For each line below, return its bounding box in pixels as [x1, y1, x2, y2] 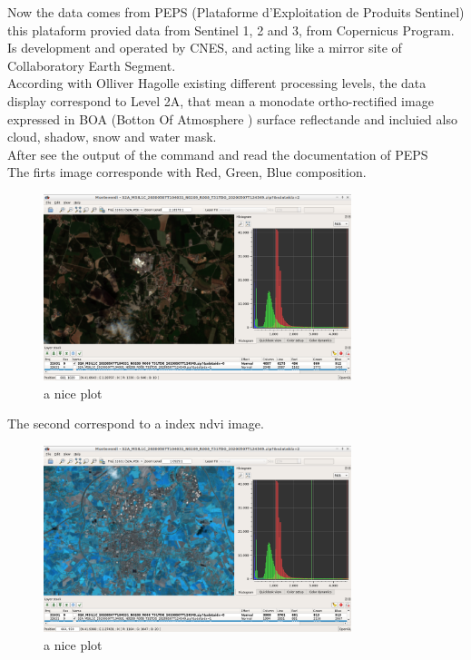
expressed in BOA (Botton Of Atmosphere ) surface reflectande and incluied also [7, 109, 457, 128]
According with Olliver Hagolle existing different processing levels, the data [7, 74, 427, 93]
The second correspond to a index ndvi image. [7, 414, 264, 433]
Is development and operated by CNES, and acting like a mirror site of [7, 38, 402, 57]
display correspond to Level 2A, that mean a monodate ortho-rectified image [7, 91, 434, 110]
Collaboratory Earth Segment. [7, 55, 176, 74]
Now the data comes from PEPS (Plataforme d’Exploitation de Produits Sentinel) [7, 3, 465, 21]
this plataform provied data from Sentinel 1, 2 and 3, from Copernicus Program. [7, 20, 455, 39]
